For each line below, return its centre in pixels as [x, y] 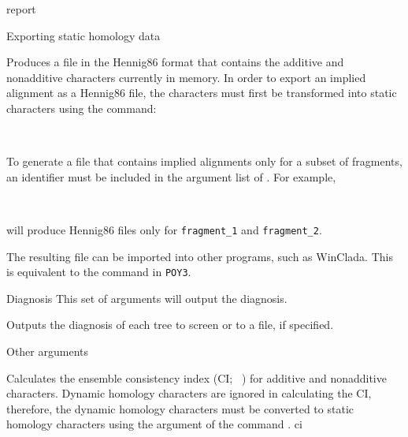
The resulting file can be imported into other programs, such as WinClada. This [200, 256]
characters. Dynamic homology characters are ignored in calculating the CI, [189, 393]
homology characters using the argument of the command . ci [154, 424]
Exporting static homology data [83, 35]
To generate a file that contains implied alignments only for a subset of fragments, [204, 161]
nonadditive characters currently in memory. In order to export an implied [186, 77]
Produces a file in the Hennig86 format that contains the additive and [175, 62]
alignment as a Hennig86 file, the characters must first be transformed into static [202, 93]
